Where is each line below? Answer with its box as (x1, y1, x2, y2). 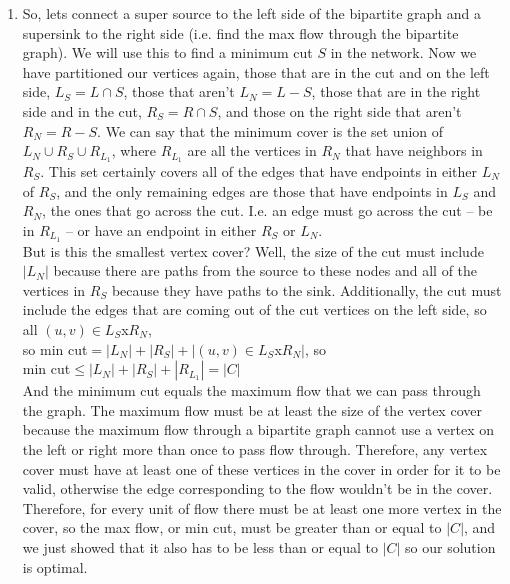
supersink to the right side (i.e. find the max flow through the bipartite (22, 22, 459, 43)
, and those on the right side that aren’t (217, 100, 462, 121)
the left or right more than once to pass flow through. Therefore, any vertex (22, 439, 488, 459)
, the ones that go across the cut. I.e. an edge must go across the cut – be (42, 200, 493, 221)
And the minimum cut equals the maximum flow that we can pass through (22, 380, 481, 401)
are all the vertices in (187, 140, 317, 161)
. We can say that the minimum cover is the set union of (97, 120, 444, 141)
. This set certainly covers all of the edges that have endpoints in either (40, 161, 478, 182)
